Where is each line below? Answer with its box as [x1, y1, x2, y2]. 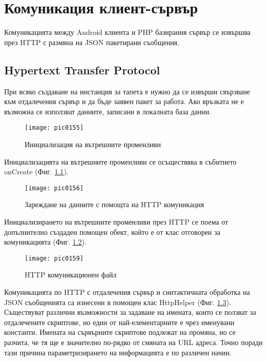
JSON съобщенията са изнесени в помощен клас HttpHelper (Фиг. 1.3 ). [4, 296, 232, 307]
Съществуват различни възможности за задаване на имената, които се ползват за [4, 307, 256, 317]
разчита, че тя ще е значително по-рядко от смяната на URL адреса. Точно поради [4, 336, 263, 347]
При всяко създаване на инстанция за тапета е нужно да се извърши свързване [4, 86, 251, 96]
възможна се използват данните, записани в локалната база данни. [4, 106, 212, 116]
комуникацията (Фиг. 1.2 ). [4, 236, 87, 247]
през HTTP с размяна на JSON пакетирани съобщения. [4, 36, 180, 47]
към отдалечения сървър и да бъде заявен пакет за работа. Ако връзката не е [4, 96, 244, 107]
